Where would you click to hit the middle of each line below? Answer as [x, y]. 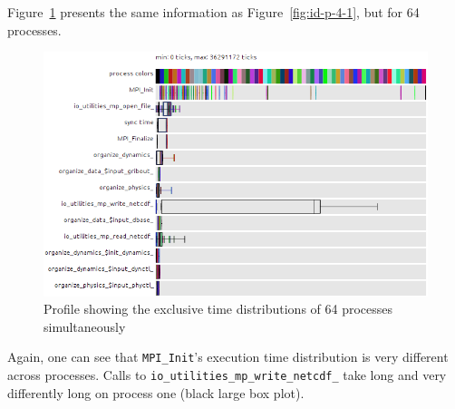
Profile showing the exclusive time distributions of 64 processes [218, 309]
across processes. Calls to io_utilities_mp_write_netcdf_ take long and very [227, 374]
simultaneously [85, 326]
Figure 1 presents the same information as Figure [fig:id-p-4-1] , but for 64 [213, 12]
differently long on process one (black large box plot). [156, 392]
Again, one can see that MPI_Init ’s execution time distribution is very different [228, 357]
